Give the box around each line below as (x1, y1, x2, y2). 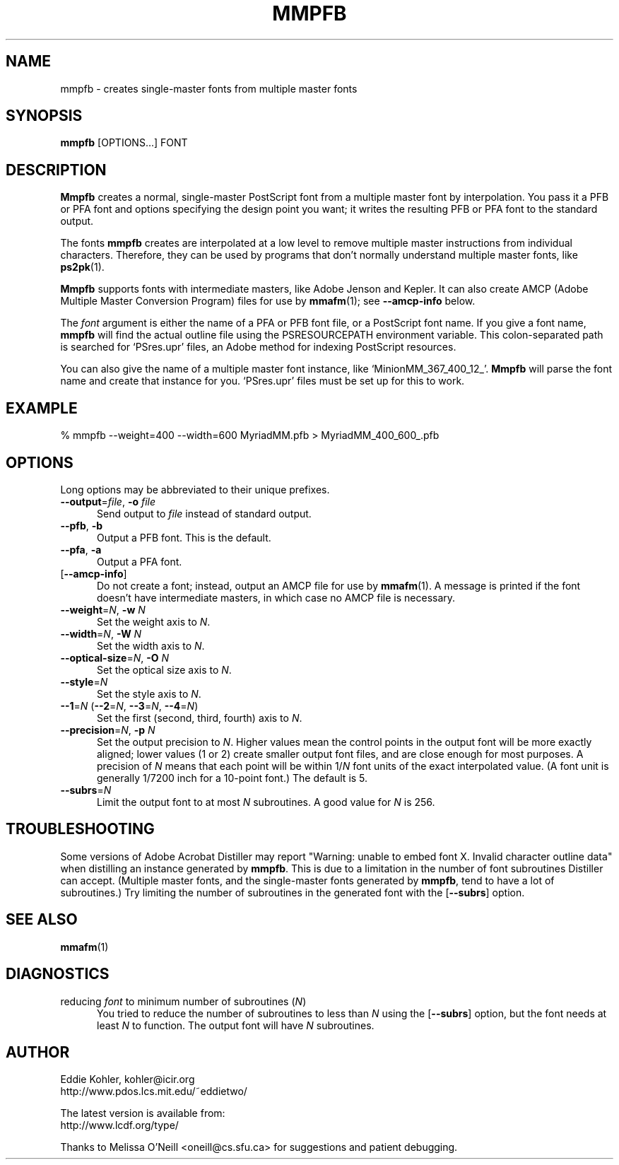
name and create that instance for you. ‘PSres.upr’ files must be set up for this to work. (60, 375, 465, 387)
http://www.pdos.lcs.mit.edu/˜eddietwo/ (60, 1085, 247, 1098)
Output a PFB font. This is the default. (97, 531, 271, 544)
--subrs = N (60, 783, 112, 796)
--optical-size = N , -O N (60, 651, 170, 664)
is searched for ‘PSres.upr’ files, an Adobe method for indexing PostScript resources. (60, 341, 456, 353)
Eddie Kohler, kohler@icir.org (60, 1073, 195, 1086)
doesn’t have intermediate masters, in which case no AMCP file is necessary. (97, 591, 456, 604)
